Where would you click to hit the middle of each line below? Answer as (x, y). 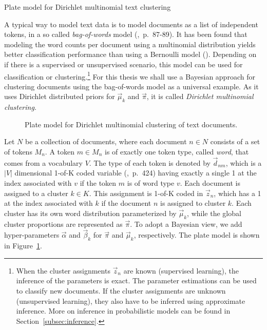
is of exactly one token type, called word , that (177, 151)
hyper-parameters (32, 235)
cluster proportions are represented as (63, 224)
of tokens (18, 151)
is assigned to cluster (193, 203)
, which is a (244, 162)
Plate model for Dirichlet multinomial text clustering (88, 7)
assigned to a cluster (36, 193)
